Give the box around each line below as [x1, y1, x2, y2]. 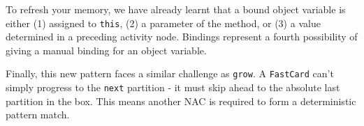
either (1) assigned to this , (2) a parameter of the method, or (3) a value [6, 15, 321, 30]
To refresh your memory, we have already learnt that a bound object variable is [6, 2, 346, 16]
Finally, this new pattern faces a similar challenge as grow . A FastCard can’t [6, 66, 334, 81]
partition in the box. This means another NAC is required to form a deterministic [6, 93, 356, 108]
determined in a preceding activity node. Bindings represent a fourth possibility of [6, 29, 358, 44]
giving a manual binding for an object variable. [6, 42, 207, 57]
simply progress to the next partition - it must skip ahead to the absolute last [6, 80, 340, 95]
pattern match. [6, 107, 70, 122]
